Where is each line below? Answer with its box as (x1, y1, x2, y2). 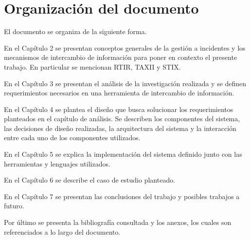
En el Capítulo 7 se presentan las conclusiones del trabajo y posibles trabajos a (4, 191, 240, 201)
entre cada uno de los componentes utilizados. (4, 132, 141, 143)
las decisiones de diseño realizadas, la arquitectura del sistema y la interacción (4, 123, 236, 133)
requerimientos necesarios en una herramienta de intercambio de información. (4, 88, 234, 98)
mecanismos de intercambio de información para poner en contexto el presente (4, 52, 237, 62)
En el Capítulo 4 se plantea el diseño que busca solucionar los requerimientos (4, 104, 233, 114)
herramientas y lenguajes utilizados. (4, 158, 110, 168)
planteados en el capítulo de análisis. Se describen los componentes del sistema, (4, 113, 240, 124)
